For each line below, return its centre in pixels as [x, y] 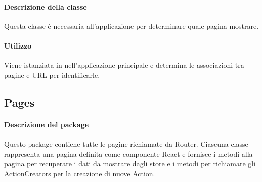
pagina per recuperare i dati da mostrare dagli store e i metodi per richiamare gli [130, 164]
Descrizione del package [47, 124]
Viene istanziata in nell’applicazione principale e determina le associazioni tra [124, 65]
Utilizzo [18, 45]
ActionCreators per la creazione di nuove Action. [80, 173]
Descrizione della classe [46, 6]
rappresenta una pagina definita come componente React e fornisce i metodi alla [128, 153]
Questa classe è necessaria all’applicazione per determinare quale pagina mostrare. [132, 26]
